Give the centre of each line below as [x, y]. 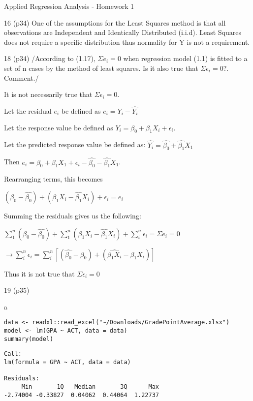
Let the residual [28, 110]
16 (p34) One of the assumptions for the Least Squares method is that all [115, 22]
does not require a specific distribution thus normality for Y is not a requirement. [127, 42]
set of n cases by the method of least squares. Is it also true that [101, 68]
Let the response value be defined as [59, 127]
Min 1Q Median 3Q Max [90, 386]
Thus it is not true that [39, 273]
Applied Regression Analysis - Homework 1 [69, 6]
